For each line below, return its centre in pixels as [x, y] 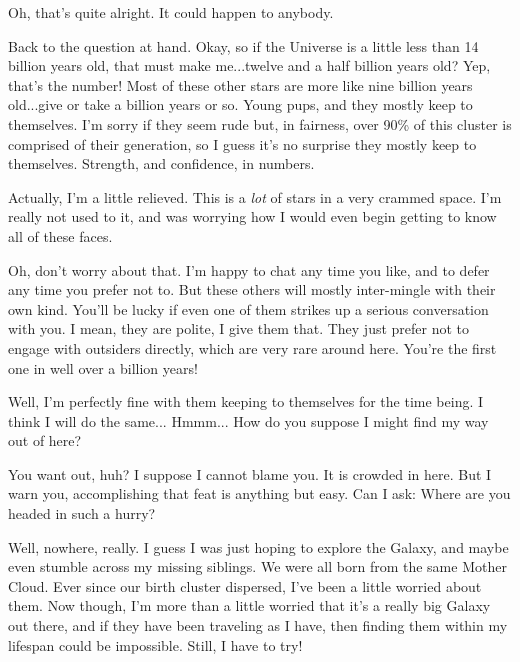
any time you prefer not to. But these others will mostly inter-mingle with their [252, 289]
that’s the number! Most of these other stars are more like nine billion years [240, 84]
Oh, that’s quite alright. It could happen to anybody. [171, 12]
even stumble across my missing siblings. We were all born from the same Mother [257, 566]
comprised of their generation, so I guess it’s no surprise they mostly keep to [242, 143]
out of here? [45, 440]
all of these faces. [60, 235]
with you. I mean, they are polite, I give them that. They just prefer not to [239, 328]
